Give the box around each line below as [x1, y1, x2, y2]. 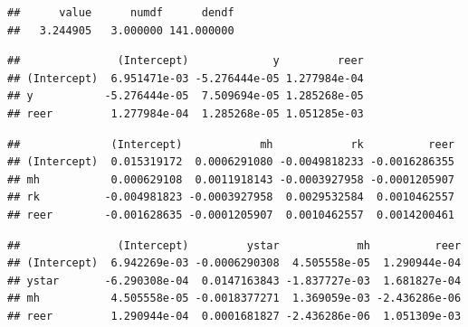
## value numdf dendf [7, 6, 234, 19]
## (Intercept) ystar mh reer [7, 238, 462, 252]
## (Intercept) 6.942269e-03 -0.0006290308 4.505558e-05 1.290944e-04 [7, 257, 462, 270]
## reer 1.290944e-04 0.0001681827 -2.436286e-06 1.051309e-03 [7, 309, 462, 322]
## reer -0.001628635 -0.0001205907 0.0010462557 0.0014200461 [7, 208, 454, 221]
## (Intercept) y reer [7, 54, 364, 68]
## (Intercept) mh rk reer [7, 137, 454, 151]
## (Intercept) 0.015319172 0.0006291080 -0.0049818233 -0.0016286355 [7, 155, 454, 169]
